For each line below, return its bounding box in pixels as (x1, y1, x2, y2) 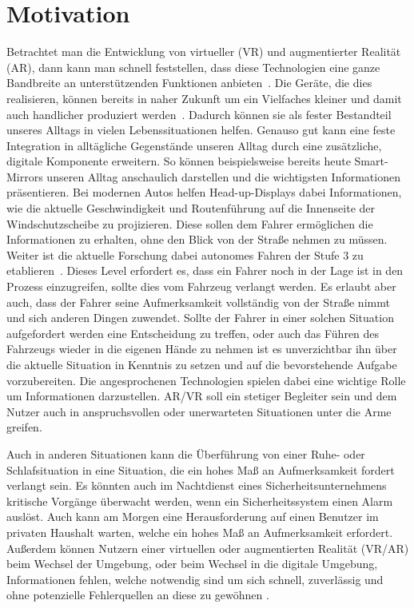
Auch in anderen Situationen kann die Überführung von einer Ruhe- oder (6, 445, 365, 462)
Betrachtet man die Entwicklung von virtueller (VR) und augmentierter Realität (6, 43, 401, 60)
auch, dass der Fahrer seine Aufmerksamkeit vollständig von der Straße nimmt (6, 293, 390, 310)
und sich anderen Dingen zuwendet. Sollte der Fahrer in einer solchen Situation (6, 309, 394, 326)
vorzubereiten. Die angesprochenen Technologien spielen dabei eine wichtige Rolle (6, 372, 406, 388)
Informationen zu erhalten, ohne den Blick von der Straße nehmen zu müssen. (6, 231, 388, 248)
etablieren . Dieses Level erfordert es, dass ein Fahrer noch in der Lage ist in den (6, 262, 404, 279)
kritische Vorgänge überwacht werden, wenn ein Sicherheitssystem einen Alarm (6, 492, 393, 509)
